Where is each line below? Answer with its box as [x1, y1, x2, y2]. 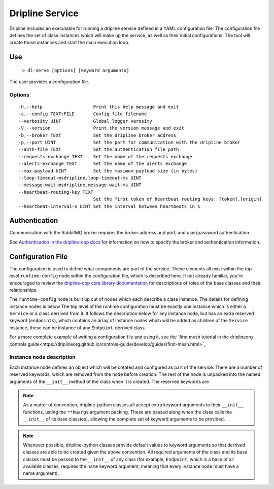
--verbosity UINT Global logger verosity [18, 118, 152, 124]
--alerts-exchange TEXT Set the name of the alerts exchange [18, 161, 187, 167]
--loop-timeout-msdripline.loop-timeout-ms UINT [18, 175, 142, 181]
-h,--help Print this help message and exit [18, 104, 179, 110]
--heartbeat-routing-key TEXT [18, 189, 94, 195]
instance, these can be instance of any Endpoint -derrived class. [9, 325, 146, 331]
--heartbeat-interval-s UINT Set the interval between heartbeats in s [18, 203, 200, 209]
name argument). [23, 470, 59, 476]
